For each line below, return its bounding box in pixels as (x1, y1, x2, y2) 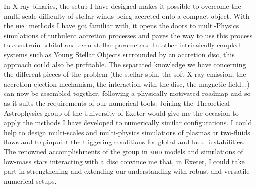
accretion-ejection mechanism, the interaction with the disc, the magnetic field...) (4, 78, 250, 89)
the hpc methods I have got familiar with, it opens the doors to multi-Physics (4, 20, 239, 31)
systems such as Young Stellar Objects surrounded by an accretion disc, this (4, 49, 235, 59)
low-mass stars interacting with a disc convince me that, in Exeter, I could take (4, 156, 245, 166)
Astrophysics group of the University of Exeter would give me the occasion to (4, 107, 239, 118)
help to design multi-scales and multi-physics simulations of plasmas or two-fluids (4, 127, 250, 137)
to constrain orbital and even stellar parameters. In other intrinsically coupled (4, 40, 240, 50)
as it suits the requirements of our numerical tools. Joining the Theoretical (4, 97, 230, 108)
